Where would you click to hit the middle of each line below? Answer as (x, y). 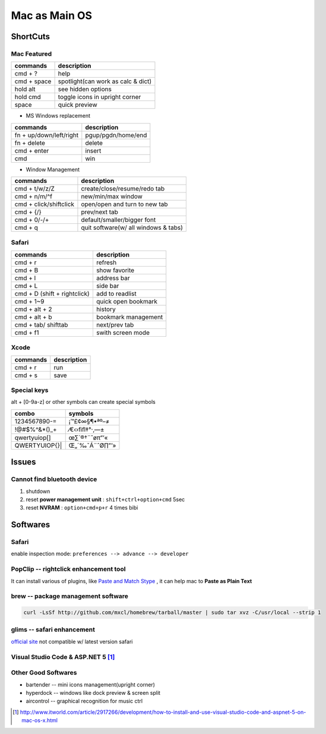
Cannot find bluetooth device (54, 479)
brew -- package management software (70, 596)
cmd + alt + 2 (33, 309)
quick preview (77, 105)
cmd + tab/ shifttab (41, 325)
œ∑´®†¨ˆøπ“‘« (88, 438)
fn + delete (30, 143)
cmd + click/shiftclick (44, 204)
